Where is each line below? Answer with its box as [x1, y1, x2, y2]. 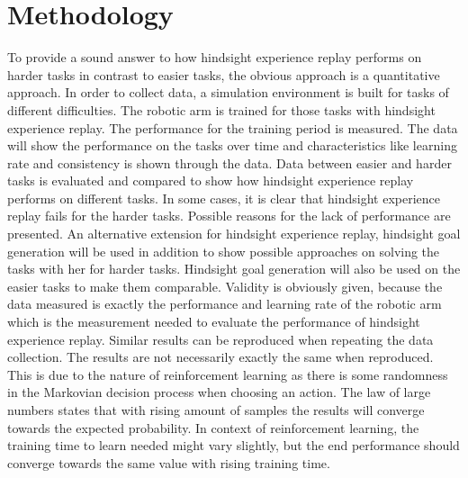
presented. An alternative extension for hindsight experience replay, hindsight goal [7, 224, 461, 243]
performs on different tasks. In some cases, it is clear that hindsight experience [7, 188, 441, 207]
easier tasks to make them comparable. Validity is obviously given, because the [7, 276, 443, 295]
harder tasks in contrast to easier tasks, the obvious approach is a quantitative [7, 65, 440, 84]
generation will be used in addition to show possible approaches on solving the [7, 241, 440, 260]
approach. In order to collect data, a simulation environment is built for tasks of [7, 83, 449, 102]
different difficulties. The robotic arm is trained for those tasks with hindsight [7, 100, 436, 119]
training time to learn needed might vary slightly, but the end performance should [7, 436, 460, 455]
